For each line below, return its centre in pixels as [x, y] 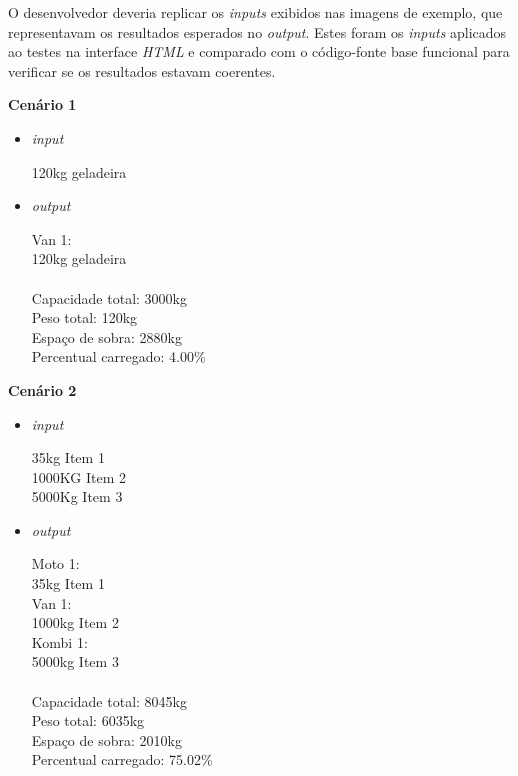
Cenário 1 [42, 104]
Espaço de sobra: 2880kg [106, 336]
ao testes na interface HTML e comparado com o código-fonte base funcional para [259, 51]
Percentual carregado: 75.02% [122, 759]
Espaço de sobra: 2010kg [106, 739]
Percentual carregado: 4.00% [118, 356]
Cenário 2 [42, 389]
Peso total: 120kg [84, 317]
